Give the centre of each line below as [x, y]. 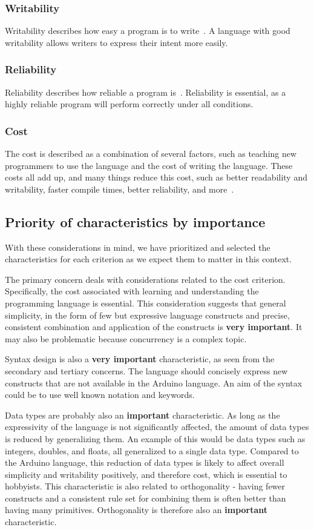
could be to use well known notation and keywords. [100, 395]
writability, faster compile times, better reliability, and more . [119, 189]
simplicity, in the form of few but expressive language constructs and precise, [147, 315]
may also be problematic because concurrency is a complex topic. [126, 338]
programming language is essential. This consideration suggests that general [146, 303]
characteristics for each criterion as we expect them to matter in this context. [149, 259]
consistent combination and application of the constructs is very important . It [154, 327]
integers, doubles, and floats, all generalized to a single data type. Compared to [152, 450]
